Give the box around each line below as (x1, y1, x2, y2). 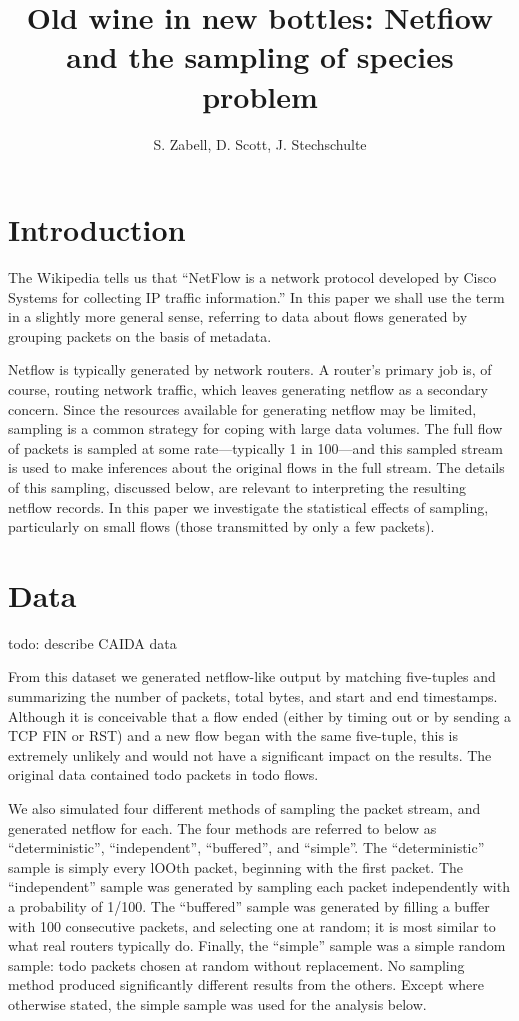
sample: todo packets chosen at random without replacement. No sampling (8, 954, 465, 975)
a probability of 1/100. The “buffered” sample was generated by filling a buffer (8, 896, 490, 916)
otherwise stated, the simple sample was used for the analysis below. (8, 993, 427, 1014)
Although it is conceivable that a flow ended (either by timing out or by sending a (8, 705, 512, 726)
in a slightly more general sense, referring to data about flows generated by (8, 306, 468, 327)
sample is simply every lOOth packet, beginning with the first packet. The (8, 856, 463, 877)
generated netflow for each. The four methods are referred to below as (8, 817, 437, 838)
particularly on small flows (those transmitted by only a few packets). (8, 516, 435, 537)
